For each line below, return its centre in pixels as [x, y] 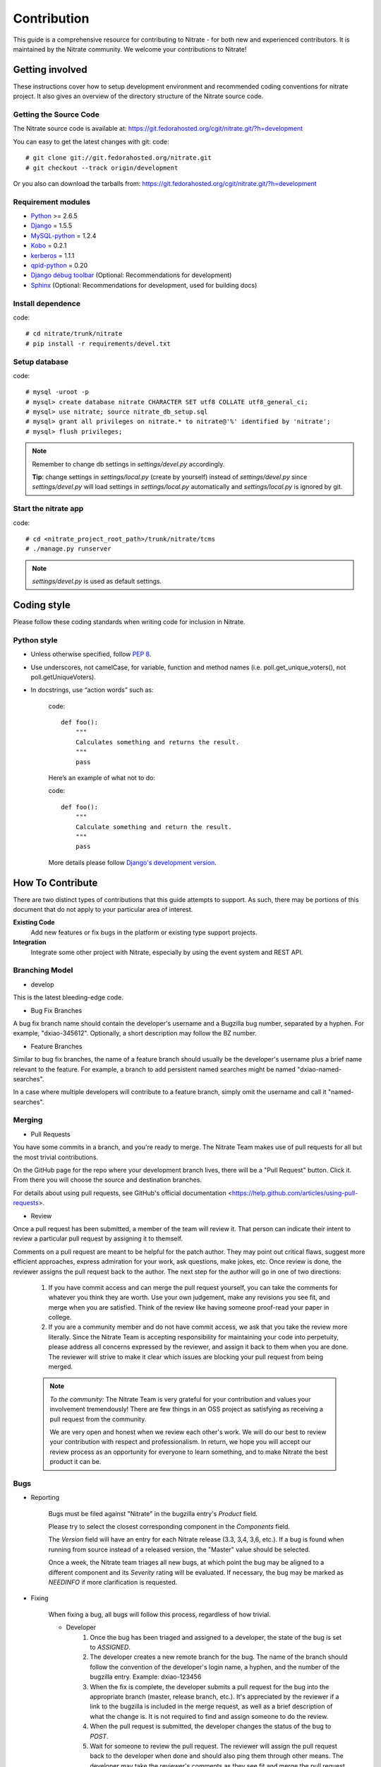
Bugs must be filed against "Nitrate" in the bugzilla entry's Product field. [153, 1513]
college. [60, 1317]
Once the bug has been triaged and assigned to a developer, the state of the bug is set [216, 1637]
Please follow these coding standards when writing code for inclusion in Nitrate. [129, 622]
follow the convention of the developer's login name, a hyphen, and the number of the [215, 1667]
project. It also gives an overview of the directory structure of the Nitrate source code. [138, 96]
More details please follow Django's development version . [132, 862]
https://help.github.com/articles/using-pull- [295, 1193]
